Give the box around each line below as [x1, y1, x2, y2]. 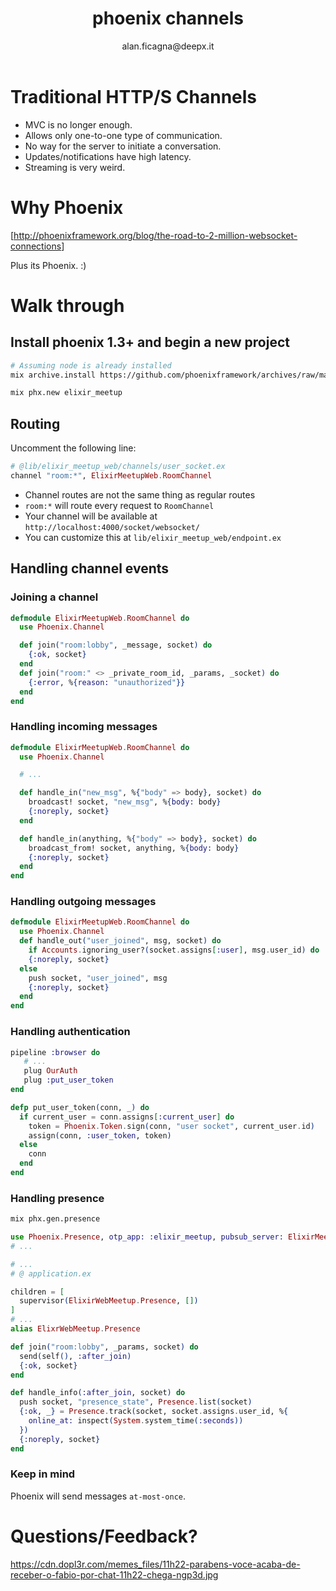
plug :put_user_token [23, 1075, 114, 1086]
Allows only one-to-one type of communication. [24, 129, 223, 141]
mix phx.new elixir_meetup [10, 388, 123, 398]
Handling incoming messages [10, 720, 158, 734]
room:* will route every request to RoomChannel [24, 499, 215, 511]
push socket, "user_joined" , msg [28, 973, 168, 983]
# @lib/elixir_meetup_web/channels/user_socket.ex [10, 462, 226, 472]
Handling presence [10, 1191, 105, 1205]
